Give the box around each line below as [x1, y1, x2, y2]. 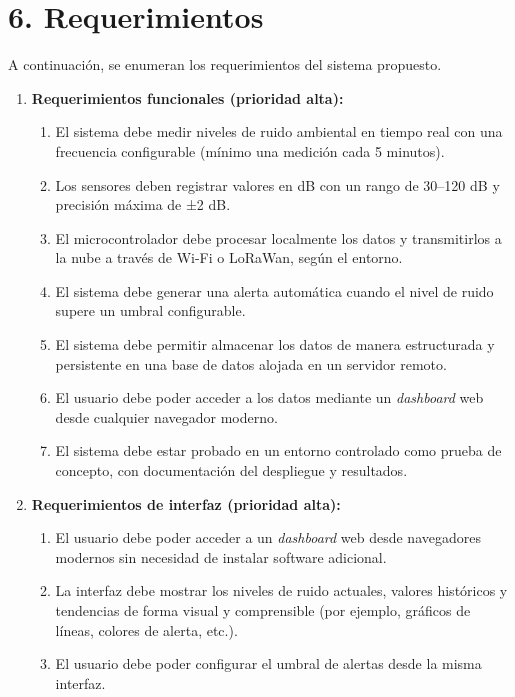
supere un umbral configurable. [55, 300, 246, 321]
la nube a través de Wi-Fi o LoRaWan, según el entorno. [55, 247, 403, 268]
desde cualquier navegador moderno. [55, 406, 278, 427]
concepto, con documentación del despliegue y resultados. [55, 460, 408, 481]
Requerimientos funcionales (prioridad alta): [31, 87, 344, 108]
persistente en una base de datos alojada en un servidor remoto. [55, 353, 447, 374]
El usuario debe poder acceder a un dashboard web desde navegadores [55, 527, 481, 548]
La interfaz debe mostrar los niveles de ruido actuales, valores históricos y [55, 580, 508, 601]
